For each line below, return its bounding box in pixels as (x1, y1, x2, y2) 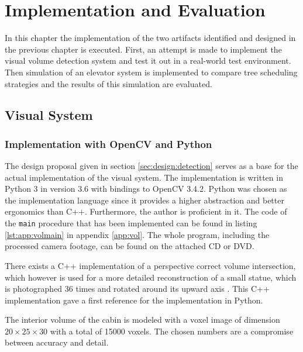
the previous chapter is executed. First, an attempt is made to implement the (5, 43, 282, 55)
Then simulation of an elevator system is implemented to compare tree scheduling (5, 65, 298, 78)
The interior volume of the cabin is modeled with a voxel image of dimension (5, 313, 280, 326)
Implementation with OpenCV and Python (5, 136, 212, 151)
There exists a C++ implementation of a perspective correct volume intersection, (5, 259, 296, 271)
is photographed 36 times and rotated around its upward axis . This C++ (5, 282, 270, 295)
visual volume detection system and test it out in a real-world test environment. (5, 54, 291, 67)
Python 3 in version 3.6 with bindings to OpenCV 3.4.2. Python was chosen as (5, 182, 287, 195)
